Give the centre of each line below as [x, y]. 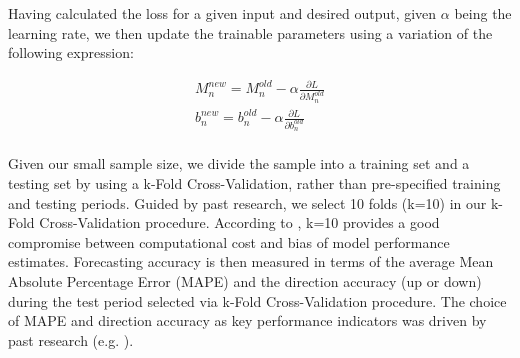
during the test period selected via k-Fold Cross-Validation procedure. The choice [257, 300]
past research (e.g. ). [71, 339]
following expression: [71, 52]
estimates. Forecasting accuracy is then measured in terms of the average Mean [251, 261]
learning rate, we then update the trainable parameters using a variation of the [250, 32]
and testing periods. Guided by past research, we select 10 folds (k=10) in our [247, 202]
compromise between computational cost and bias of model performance [229, 241]
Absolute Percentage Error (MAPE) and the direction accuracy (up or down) [245, 281]
